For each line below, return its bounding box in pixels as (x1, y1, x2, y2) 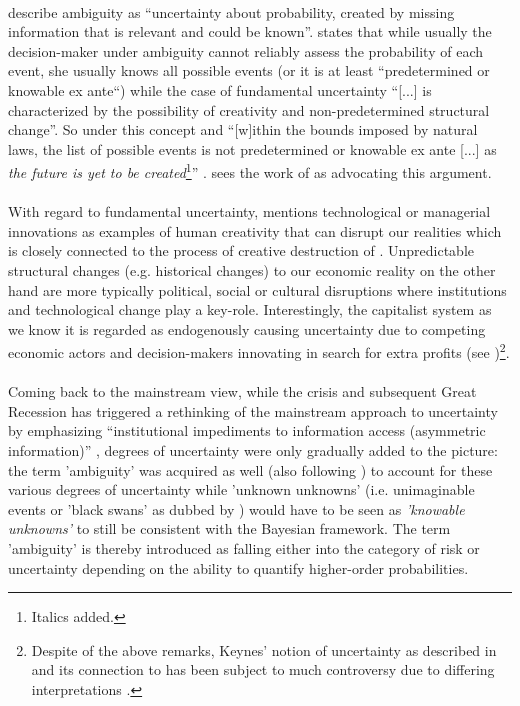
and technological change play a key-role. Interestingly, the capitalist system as (8, 299, 492, 320)
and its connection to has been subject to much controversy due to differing (31, 659, 495, 680)
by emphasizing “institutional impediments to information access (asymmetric (8, 420, 486, 441)
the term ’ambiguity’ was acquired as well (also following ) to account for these (8, 459, 493, 480)
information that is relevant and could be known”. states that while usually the (8, 21, 492, 42)
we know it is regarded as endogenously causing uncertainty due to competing (8, 318, 486, 339)
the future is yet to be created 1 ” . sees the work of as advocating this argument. (8, 159, 492, 182)
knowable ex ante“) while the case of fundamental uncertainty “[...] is (8, 79, 432, 100)
